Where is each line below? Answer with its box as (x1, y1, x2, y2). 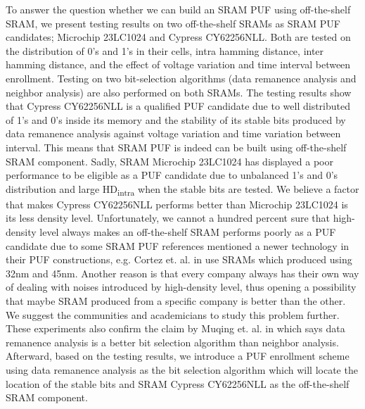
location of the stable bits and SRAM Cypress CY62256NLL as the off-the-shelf (6, 376, 350, 391)
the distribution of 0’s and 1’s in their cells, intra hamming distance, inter (6, 43, 324, 58)
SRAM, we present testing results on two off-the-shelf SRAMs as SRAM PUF (6, 15, 340, 30)
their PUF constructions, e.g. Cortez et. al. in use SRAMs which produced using (6, 252, 352, 267)
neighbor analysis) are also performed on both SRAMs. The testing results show (6, 84, 352, 99)
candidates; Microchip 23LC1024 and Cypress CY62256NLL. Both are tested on (6, 30, 351, 44)
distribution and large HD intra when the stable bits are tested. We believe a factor (6, 181, 359, 198)
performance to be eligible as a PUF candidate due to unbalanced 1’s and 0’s (6, 168, 338, 182)
